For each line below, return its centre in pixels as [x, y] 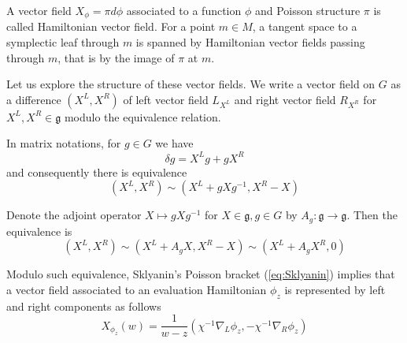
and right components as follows [84, 306]
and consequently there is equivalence [97, 171]
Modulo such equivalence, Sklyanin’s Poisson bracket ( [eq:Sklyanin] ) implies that [201, 274]
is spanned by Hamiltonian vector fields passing [250, 42]
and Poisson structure [307, 10]
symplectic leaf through [63, 42]
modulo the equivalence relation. [142, 116]
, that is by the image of [116, 57]
